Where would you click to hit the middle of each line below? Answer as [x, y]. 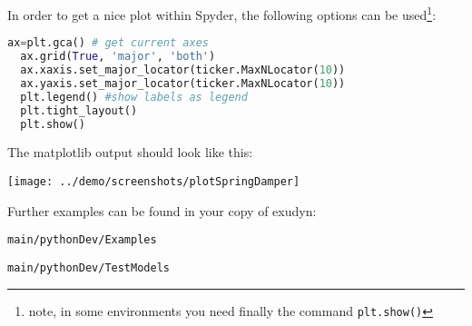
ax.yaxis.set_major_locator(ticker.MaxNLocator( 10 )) [183, 83]
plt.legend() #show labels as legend [134, 97]
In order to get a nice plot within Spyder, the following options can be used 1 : [222, 13]
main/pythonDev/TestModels [88, 267]
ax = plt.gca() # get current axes [108, 43]
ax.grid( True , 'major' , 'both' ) [118, 57]
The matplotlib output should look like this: [130, 152]
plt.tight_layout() [79, 110]
